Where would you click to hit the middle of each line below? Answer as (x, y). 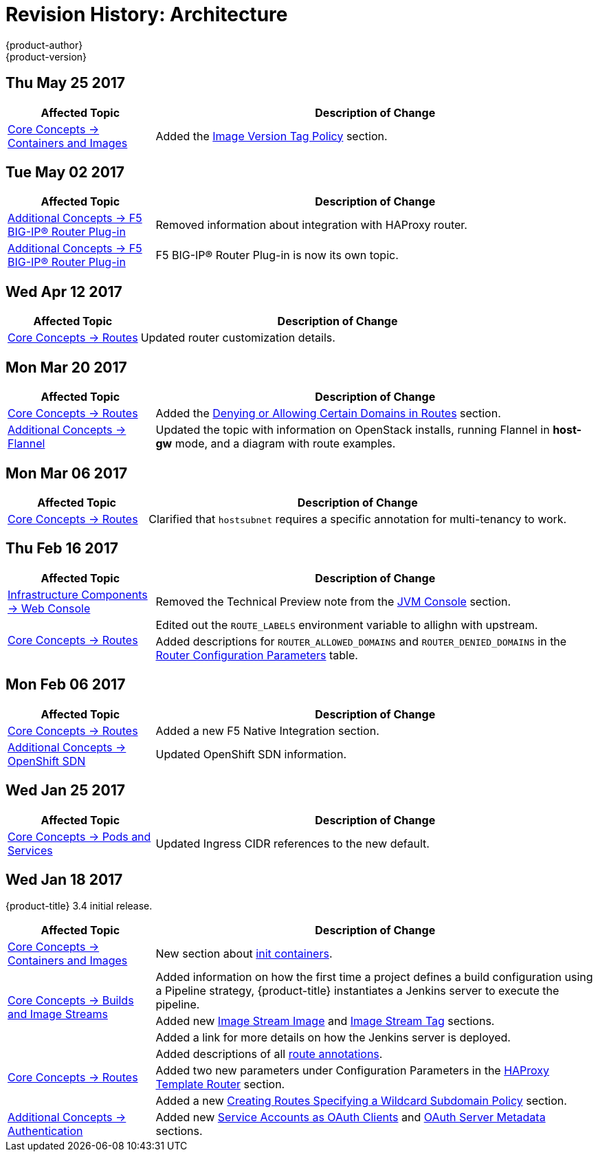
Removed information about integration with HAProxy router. (311, 225)
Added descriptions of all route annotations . (269, 1054)
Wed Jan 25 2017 (65, 791)
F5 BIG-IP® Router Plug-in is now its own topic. (277, 255)
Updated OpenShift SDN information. (251, 754)
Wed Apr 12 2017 (64, 291)
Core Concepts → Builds (71, 1001)
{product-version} (46, 56)
